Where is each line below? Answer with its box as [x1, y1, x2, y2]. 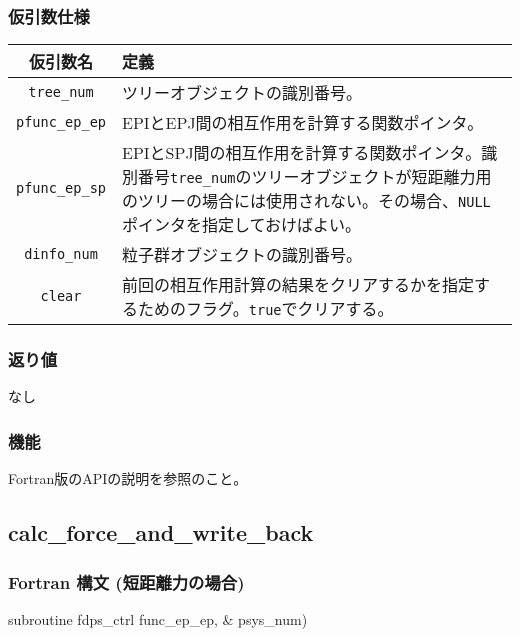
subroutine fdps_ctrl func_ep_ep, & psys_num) [8, 608, 308, 629]
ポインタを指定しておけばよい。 [122, 213, 362, 237]
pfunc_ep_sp [16, 180, 107, 197]
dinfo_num [24, 246, 98, 263]
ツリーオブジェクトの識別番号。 [122, 81, 363, 105]
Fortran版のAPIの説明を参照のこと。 [8, 468, 248, 489]
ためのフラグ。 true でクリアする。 [138, 297, 394, 321]
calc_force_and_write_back [8, 517, 314, 548]
